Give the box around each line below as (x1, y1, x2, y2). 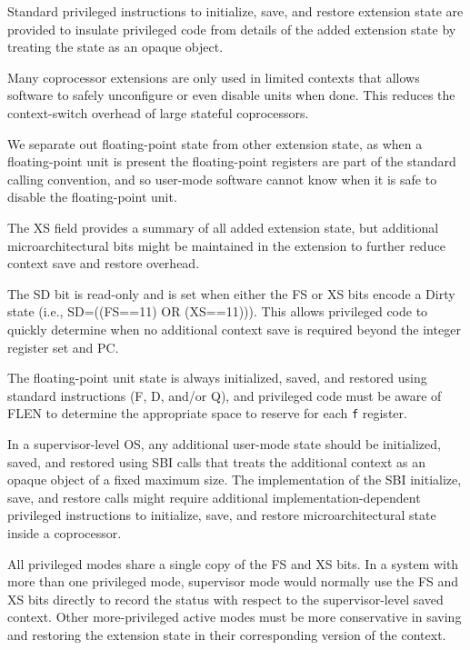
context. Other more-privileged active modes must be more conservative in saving (7, 607, 462, 626)
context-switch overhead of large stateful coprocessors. (7, 103, 309, 122)
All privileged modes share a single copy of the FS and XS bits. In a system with (7, 554, 459, 573)
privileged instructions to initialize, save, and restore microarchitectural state (7, 505, 436, 525)
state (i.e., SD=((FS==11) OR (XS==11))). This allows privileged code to (7, 302, 428, 321)
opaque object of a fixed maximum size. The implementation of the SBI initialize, (7, 470, 462, 489)
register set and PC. (7, 337, 119, 356)
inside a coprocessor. (7, 523, 122, 542)
